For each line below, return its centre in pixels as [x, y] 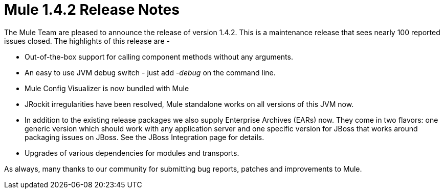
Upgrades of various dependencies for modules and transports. [132, 153]
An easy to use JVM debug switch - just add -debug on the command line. [150, 72]
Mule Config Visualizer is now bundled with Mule [107, 88]
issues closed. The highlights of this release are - [87, 41]
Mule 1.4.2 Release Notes [92, 10]
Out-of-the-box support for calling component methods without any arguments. [159, 57]
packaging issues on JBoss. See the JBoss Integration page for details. [145, 137]
